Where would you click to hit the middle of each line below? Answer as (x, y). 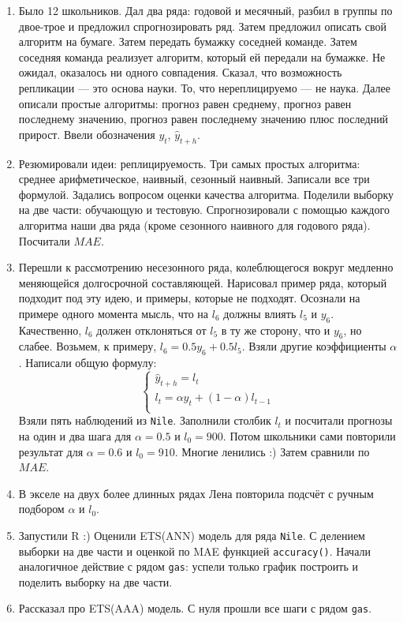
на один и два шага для (75, 435)
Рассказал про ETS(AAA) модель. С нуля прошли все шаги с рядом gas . (195, 608)
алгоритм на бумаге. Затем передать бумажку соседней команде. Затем (188, 41)
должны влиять (260, 313)
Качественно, (50, 330)
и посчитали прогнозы (339, 420)
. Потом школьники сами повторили (309, 435)
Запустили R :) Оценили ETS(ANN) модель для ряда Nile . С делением (192, 535)
